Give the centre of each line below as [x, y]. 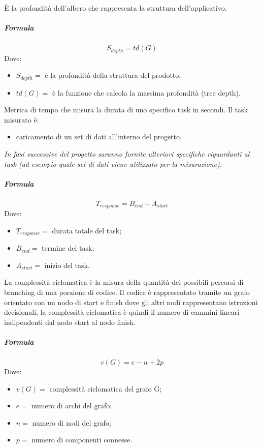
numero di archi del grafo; [72, 406]
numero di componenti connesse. [82, 440]
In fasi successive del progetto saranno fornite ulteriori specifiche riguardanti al [127, 154]
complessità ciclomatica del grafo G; [106, 388]
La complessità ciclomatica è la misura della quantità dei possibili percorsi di [124, 282]
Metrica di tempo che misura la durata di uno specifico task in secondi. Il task [126, 110]
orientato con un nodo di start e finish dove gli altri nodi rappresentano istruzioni [131, 302]
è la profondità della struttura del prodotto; [113, 75]
